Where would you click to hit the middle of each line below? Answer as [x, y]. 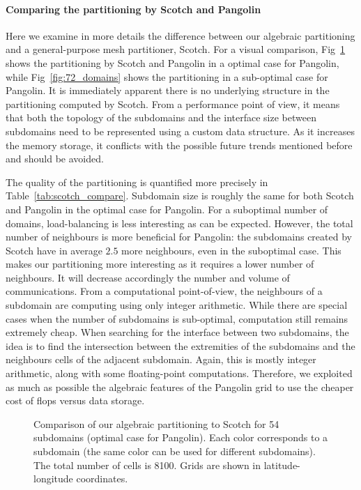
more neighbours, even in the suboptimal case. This [231, 250]
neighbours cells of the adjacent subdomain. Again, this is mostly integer [161, 359]
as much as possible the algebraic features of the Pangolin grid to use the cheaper [180, 386]
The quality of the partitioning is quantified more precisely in [137, 182]
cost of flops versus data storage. [75, 400]
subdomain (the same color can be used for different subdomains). [175, 451]
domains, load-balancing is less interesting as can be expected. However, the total [179, 223]
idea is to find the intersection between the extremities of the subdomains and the [180, 345]
